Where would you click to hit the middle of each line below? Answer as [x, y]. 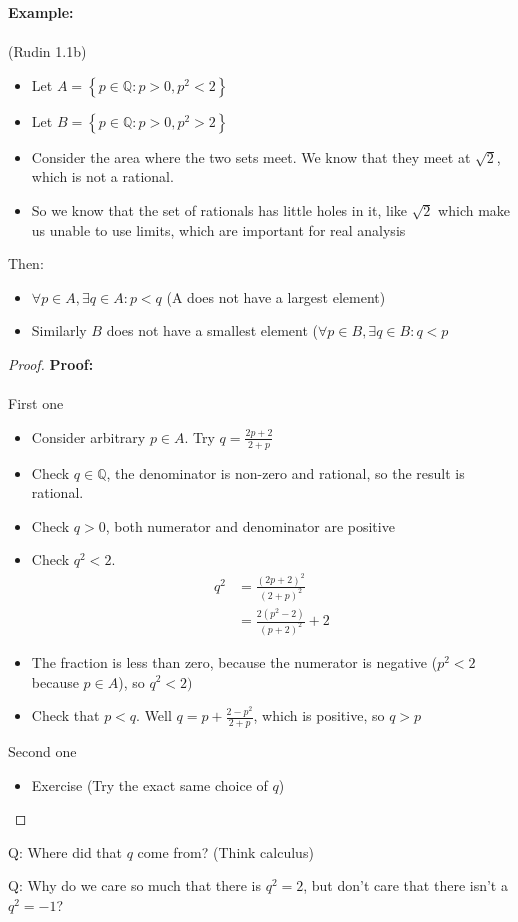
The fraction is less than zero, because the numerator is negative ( [234, 661]
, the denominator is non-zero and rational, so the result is [285, 472]
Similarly [59, 330]
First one [36, 403]
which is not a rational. [102, 176]
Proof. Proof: [51, 363]
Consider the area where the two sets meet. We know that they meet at [251, 156]
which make [474, 209]
